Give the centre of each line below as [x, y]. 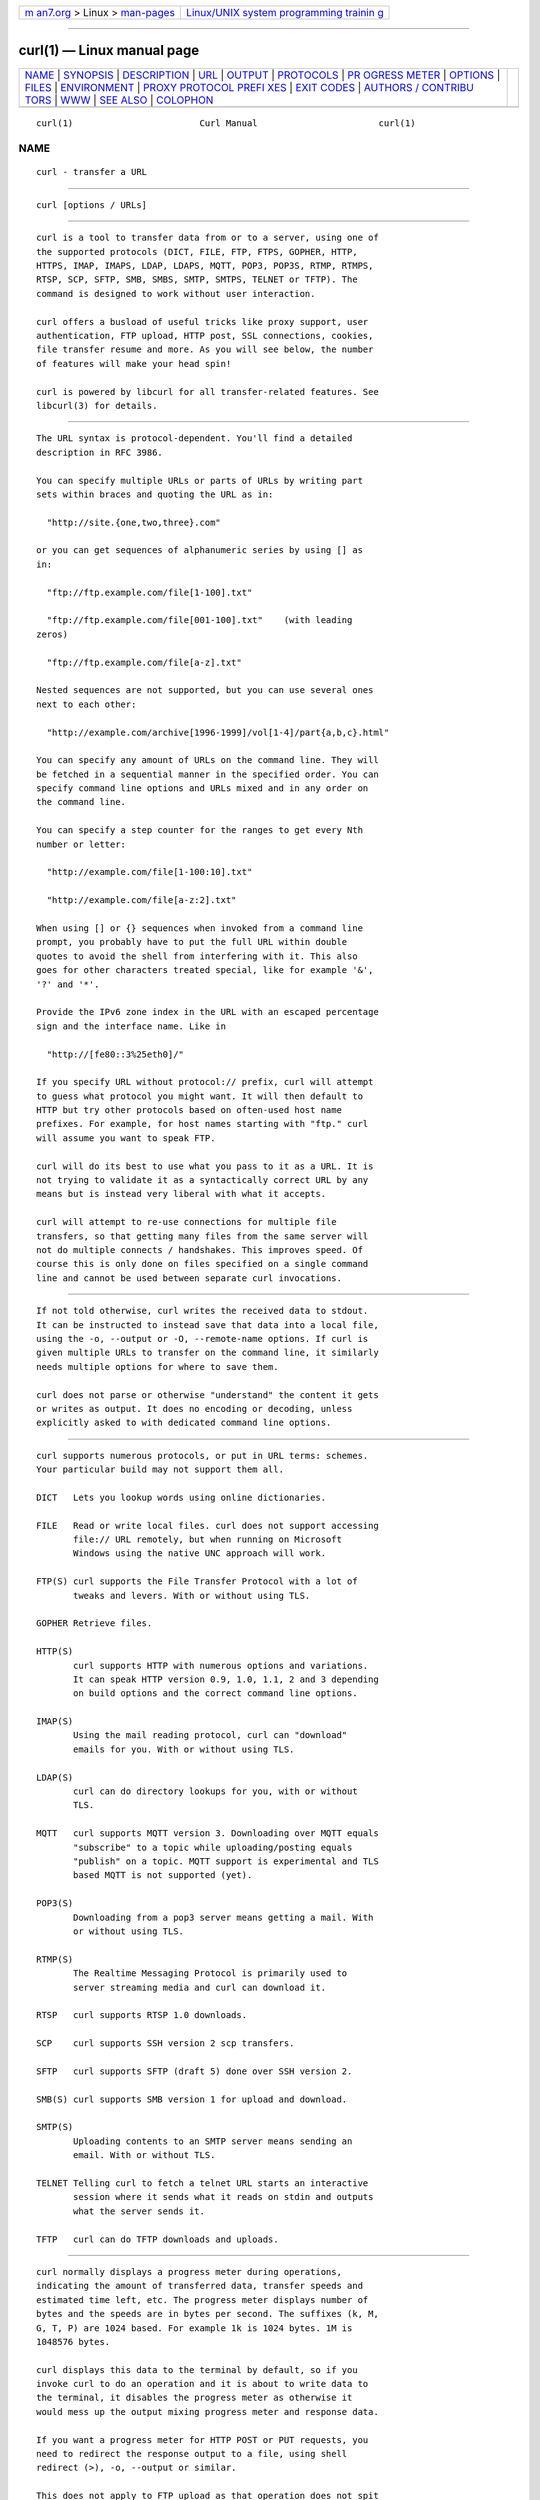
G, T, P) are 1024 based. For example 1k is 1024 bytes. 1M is [194, 2328]
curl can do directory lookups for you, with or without [216, 1791]
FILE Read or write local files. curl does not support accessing [207, 1525]
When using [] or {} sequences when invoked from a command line [200, 928]
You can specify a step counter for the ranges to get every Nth [200, 830]
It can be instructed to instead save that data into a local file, [207, 1324]
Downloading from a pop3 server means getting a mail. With [223, 1917]
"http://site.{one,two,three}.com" [134, 522]
